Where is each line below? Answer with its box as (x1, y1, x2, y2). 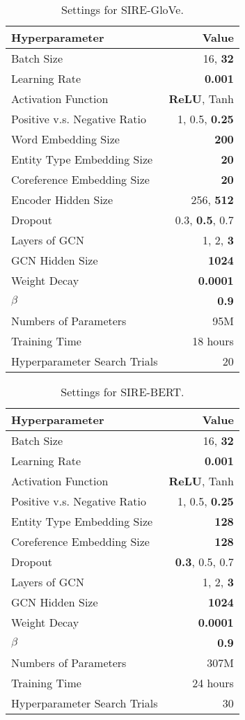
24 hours (192, 675, 234, 691)
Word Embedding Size (11, 131, 120, 147)
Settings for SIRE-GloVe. (61, 1, 184, 17)
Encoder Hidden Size (11, 191, 113, 208)
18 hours (192, 333, 234, 349)
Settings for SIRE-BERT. (61, 384, 184, 400)
